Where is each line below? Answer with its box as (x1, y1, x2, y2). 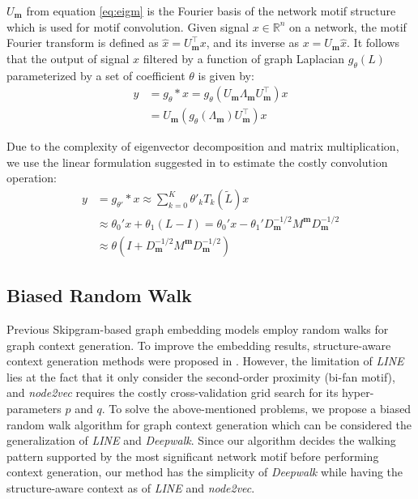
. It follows (347, 34, 400, 51)
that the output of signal (6, 49, 130, 66)
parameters (6, 400, 62, 417)
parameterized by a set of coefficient (6, 66, 186, 83)
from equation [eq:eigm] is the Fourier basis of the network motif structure (26, 2, 396, 19)
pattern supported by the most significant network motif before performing (6, 447, 379, 464)
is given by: (198, 66, 254, 83)
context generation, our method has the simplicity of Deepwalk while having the (6, 463, 403, 480)
